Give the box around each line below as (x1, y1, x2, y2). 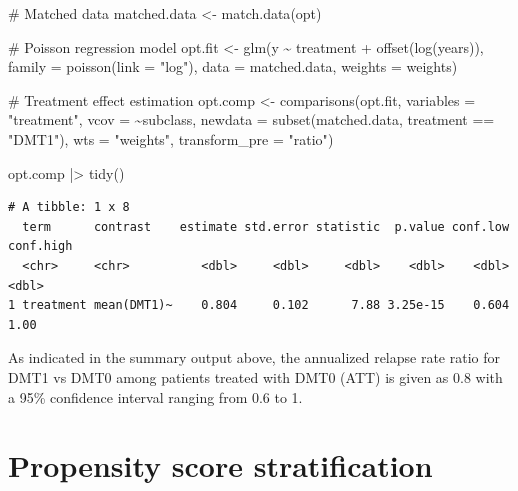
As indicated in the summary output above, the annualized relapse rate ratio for (8, 347, 500, 368)
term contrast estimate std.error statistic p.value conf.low (22, 219, 510, 234)
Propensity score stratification (8, 445, 433, 486)
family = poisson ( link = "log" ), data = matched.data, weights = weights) (8, 56, 458, 77)
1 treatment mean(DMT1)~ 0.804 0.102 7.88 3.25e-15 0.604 (8, 298, 510, 313)
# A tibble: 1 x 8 (8, 200, 130, 215)
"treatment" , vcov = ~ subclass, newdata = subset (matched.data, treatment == (8, 109, 495, 130)
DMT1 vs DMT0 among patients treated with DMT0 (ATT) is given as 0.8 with (8, 366, 503, 387)
